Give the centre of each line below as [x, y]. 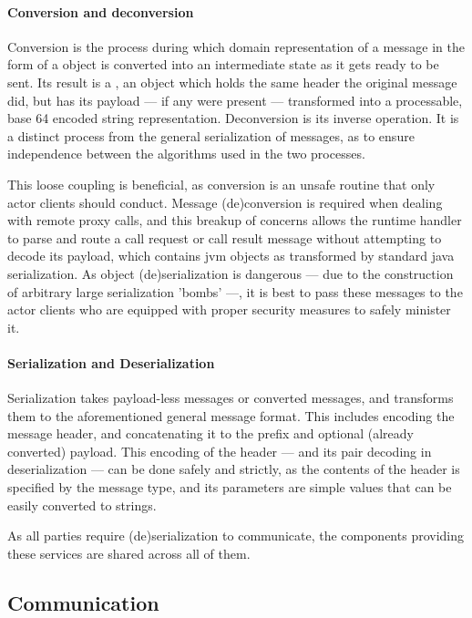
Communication [83, 602]
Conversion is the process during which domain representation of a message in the [236, 46]
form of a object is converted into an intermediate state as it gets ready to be [223, 64]
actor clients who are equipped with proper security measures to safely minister [229, 309]
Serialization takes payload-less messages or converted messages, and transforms [231, 398]
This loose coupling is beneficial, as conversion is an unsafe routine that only [221, 184]
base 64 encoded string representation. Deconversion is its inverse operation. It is [233, 118]
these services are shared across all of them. [129, 553]
